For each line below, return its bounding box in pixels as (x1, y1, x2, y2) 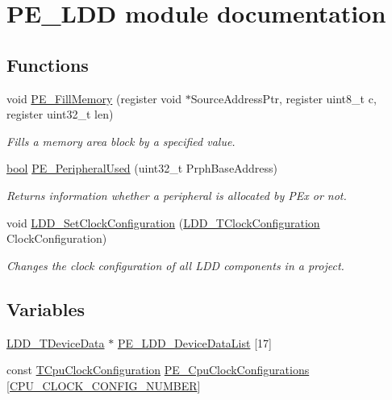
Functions (6, 52, 89, 77)
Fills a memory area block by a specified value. (6, 132, 236, 149)
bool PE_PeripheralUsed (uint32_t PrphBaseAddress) (6, 160, 277, 177)
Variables (6, 296, 85, 321)
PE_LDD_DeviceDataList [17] (117, 334, 272, 351)
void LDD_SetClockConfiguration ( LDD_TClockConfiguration (6, 214, 320, 231)
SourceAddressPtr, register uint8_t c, (190, 90, 377, 106)
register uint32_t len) (6, 106, 114, 123)
